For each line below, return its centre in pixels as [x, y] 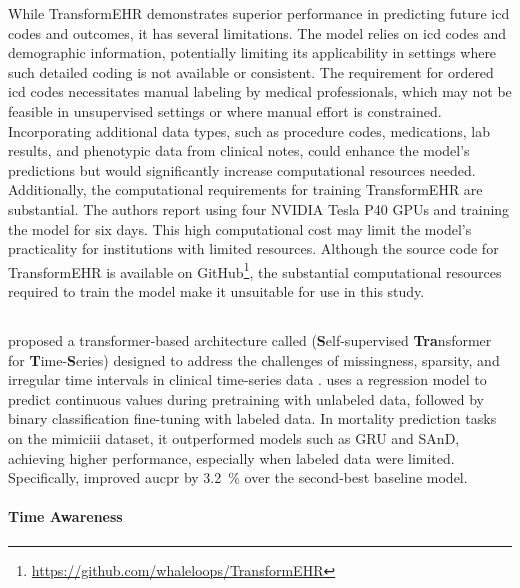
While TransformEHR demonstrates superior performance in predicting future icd [259, 13]
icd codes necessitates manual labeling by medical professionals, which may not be [260, 91]
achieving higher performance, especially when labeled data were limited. [231, 457]
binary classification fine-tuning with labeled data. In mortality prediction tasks [252, 418]
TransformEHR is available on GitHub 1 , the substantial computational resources [255, 270]
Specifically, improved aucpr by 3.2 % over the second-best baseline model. [238, 477]
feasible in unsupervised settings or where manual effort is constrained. [225, 110]
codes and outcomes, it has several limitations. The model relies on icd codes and [257, 32]
